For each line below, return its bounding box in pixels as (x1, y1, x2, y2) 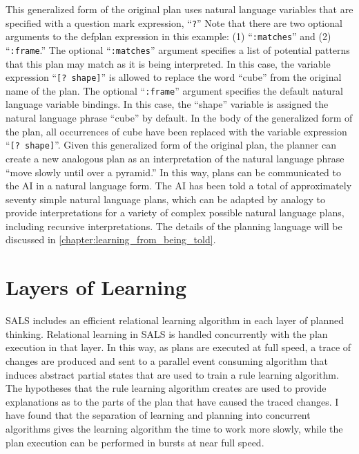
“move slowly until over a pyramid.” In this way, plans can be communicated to (6, 164, 341, 179)
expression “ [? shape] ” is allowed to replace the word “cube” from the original (6, 70, 342, 84)
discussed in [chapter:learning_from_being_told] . (6, 232, 216, 247)
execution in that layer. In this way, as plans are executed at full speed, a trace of (6, 340, 351, 354)
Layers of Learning (6, 273, 187, 301)
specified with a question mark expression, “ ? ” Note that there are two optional (6, 15, 342, 30)
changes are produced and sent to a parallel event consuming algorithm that (6, 353, 329, 368)
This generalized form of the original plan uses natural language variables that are (6, 2, 353, 16)
